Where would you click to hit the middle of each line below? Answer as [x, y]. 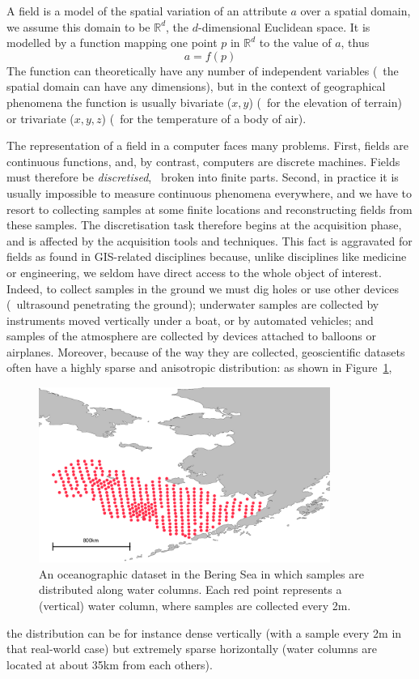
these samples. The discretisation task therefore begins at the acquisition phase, [204, 225]
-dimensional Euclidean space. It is [284, 26]
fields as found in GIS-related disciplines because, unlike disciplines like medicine [207, 256]
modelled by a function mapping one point [112, 43]
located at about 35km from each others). [110, 664]
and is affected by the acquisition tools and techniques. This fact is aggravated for [209, 240]
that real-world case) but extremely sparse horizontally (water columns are [192, 649]
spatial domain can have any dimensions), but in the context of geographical [196, 86]
